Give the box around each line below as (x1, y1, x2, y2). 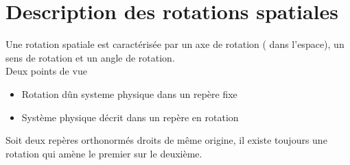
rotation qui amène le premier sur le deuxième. (5, 146, 202, 160)
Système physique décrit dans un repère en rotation (21, 110, 239, 124)
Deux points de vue (5, 64, 87, 78)
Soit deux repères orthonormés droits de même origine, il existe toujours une (5, 133, 327, 147)
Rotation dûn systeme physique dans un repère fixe (21, 86, 237, 101)
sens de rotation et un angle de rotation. (5, 50, 175, 64)
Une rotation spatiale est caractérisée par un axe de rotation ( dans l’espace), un (5, 37, 345, 51)
